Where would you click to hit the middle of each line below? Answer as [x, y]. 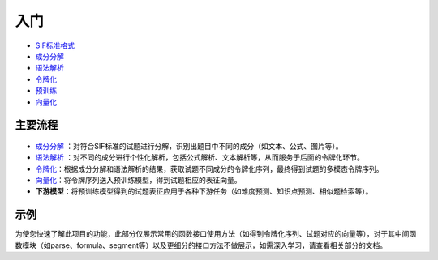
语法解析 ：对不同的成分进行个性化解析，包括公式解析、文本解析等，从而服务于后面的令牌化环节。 [200, 157]
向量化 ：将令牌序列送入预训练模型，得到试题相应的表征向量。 [138, 180]
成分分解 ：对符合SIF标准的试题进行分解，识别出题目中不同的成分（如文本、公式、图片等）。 [189, 146]
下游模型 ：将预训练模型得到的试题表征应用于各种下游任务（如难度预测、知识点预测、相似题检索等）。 [204, 191]
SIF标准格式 [55, 45]
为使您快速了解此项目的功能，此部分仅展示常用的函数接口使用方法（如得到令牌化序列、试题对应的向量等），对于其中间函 [216, 234]
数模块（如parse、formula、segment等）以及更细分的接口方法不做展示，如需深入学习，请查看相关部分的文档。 [201, 245]
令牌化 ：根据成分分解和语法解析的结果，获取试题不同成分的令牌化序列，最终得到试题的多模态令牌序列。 [209, 168]
